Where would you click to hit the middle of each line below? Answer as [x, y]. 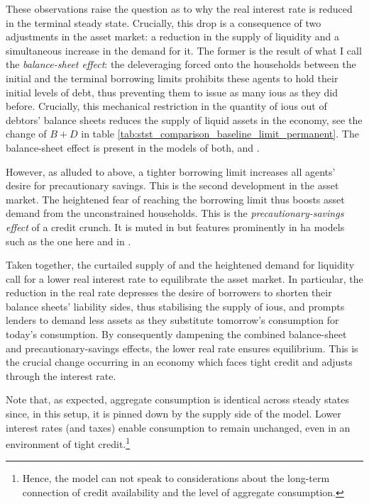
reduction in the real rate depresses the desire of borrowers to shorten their [169, 292]
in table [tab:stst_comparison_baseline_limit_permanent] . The [220, 134]
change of [26, 134]
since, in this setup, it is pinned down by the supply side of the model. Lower [174, 414]
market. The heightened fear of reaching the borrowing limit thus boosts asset [175, 199]
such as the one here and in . [68, 241]
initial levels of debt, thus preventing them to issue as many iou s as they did [172, 92]
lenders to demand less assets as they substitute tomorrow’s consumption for [172, 320]
